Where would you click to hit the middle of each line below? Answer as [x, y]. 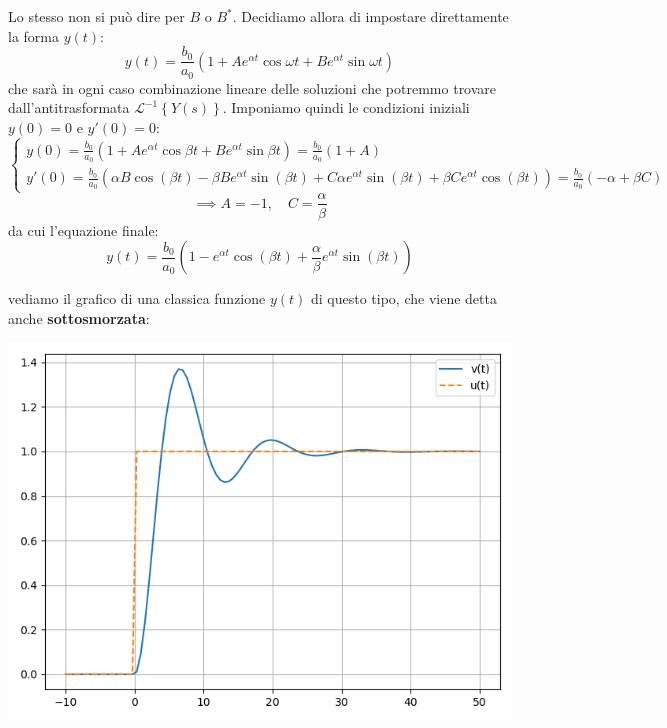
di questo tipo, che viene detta [403, 298]
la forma [33, 35]
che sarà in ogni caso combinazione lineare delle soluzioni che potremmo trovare [252, 87]
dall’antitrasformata [69, 107]
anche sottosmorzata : [79, 317]
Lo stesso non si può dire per [96, 16]
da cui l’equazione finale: [83, 229]
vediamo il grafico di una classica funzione [137, 298]
